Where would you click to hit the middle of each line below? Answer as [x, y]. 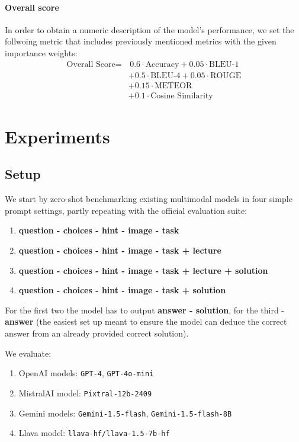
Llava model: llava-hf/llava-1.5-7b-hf [94, 433]
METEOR [173, 86]
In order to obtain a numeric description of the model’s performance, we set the [149, 29]
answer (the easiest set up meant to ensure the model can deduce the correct [146, 321]
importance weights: [41, 52]
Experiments [57, 136]
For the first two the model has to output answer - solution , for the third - [145, 310]
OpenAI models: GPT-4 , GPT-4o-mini [86, 373]
